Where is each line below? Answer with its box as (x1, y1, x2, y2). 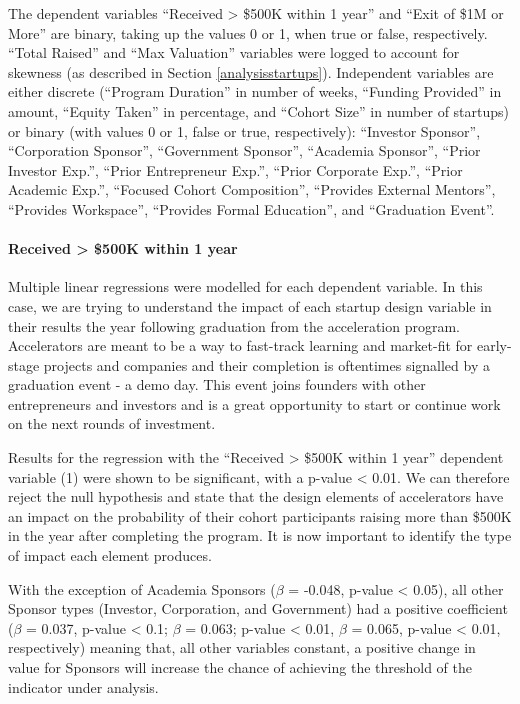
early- (476, 335, 512, 356)
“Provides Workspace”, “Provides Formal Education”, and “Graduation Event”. (8, 198, 495, 219)
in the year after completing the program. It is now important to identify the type (8, 525, 512, 546)
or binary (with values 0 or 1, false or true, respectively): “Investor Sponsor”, (8, 120, 481, 141)
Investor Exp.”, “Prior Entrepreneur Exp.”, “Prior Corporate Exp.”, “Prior (8, 159, 463, 180)
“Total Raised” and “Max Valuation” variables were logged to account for (8, 42, 460, 63)
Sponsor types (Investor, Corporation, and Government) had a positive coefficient (8, 598, 508, 619)
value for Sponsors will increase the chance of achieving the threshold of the (8, 657, 473, 678)
